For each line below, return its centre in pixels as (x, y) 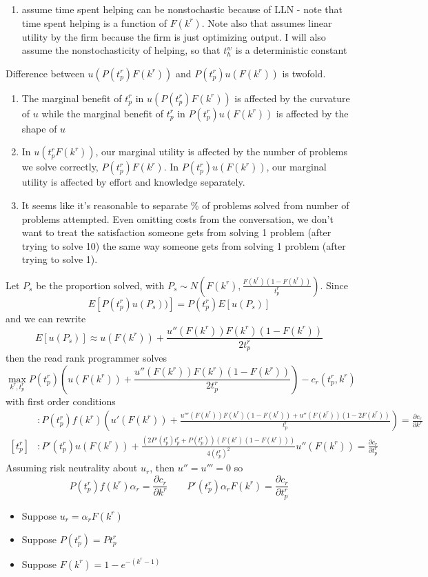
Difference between (45, 73)
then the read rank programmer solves (86, 358)
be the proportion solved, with (100, 285)
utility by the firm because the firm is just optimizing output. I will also (174, 36)
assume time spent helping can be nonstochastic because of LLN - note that (182, 9)
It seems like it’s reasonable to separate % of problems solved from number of (185, 205)
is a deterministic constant (291, 50)
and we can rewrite (46, 318)
